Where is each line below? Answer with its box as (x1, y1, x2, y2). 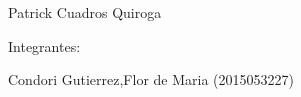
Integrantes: (8, 35, 81, 56)
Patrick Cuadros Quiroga (8, 2, 162, 22)
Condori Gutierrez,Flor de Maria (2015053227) (8, 69, 294, 90)
